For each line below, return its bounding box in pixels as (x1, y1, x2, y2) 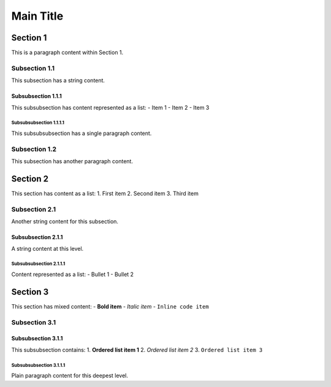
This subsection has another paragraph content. (11, 158, 133, 165)
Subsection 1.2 (11, 145, 57, 153)
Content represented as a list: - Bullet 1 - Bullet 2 (11, 270, 134, 278)
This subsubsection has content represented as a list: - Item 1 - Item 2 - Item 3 (11, 104, 210, 111)
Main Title (11, 9, 64, 23)
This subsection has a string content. (11, 77, 105, 84)
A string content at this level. (11, 245, 84, 252)
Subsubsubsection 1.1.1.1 (11, 120, 64, 126)
